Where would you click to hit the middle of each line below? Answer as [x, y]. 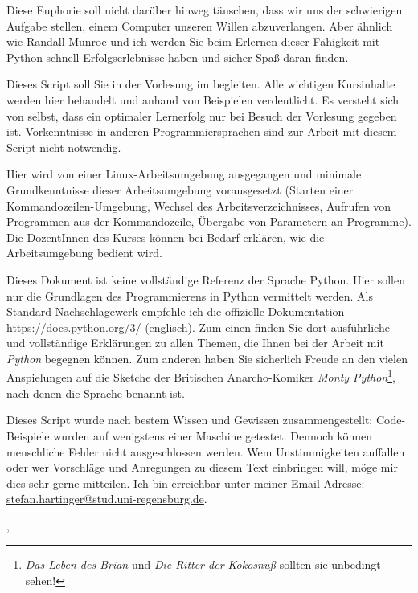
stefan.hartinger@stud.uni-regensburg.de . [107, 499]
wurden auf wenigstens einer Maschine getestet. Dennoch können [213, 435]
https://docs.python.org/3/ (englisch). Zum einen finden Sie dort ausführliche [198, 327]
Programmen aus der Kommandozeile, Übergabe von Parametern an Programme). [209, 221]
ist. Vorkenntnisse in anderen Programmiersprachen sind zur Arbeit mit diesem [202, 131]
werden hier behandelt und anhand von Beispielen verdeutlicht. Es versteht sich [203, 99]
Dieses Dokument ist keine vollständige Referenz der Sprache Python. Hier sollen [206, 279]
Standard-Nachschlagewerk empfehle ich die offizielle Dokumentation [176, 311]
